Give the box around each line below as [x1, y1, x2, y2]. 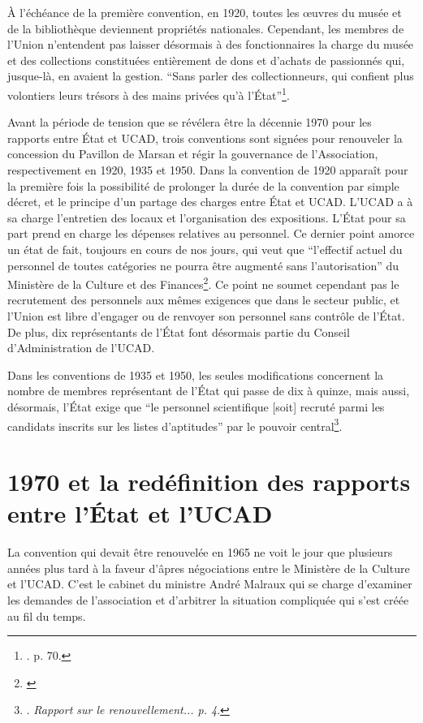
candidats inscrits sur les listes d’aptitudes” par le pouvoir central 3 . [7, 415, 343, 434]
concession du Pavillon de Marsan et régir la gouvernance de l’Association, [7, 145, 378, 162]
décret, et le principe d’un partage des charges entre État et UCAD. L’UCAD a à [7, 193, 413, 210]
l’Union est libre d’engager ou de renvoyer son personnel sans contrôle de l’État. [7, 308, 405, 324]
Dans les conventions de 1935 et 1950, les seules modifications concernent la [7, 366, 384, 383]
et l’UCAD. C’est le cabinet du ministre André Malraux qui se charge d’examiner [7, 575, 412, 592]
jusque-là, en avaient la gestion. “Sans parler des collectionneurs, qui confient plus [7, 67, 414, 84]
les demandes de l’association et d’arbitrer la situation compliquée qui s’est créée [7, 591, 409, 608]
